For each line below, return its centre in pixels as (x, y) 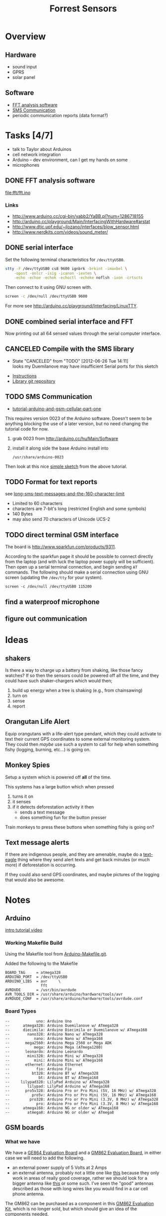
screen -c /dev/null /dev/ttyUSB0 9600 (46, 296)
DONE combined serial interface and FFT (69, 321)
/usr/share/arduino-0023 (38, 457)
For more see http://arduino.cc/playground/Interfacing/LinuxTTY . (71, 306)
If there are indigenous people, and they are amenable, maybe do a (74, 854)
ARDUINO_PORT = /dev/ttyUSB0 (36, 977)
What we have (23, 1142)
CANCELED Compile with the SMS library (70, 349)
